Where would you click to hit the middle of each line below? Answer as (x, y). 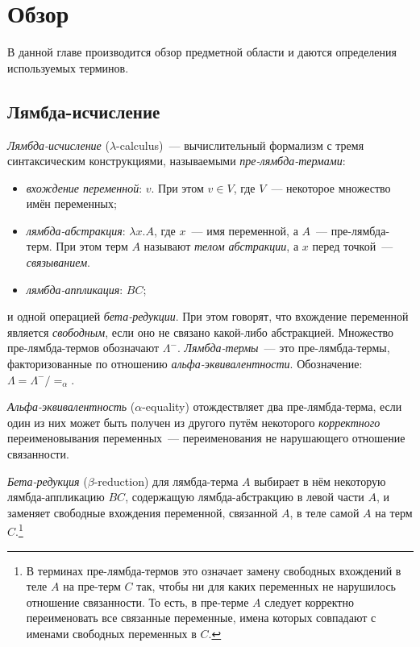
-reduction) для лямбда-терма (166, 481)
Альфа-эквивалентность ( (71, 406)
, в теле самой (324, 512)
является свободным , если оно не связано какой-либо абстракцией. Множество (201, 332)
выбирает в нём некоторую (320, 481)
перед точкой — (353, 246)
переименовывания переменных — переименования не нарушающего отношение (206, 438)
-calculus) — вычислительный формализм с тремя (240, 145)
